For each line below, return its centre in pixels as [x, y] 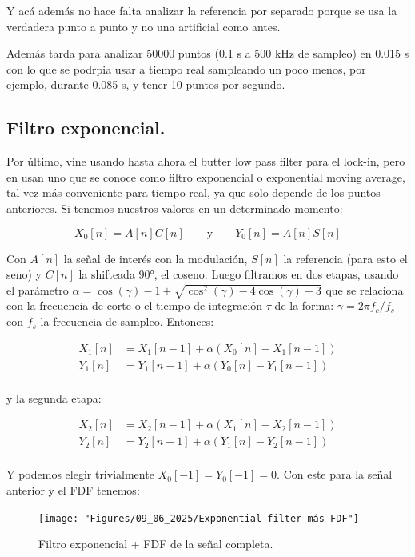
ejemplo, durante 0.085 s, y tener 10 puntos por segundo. [146, 84]
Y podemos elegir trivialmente [80, 474]
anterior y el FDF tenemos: [73, 490]
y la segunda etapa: [54, 397]
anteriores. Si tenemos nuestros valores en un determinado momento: [175, 208]
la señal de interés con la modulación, [156, 258]
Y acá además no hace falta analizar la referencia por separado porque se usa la [202, 10]
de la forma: [304, 305]
